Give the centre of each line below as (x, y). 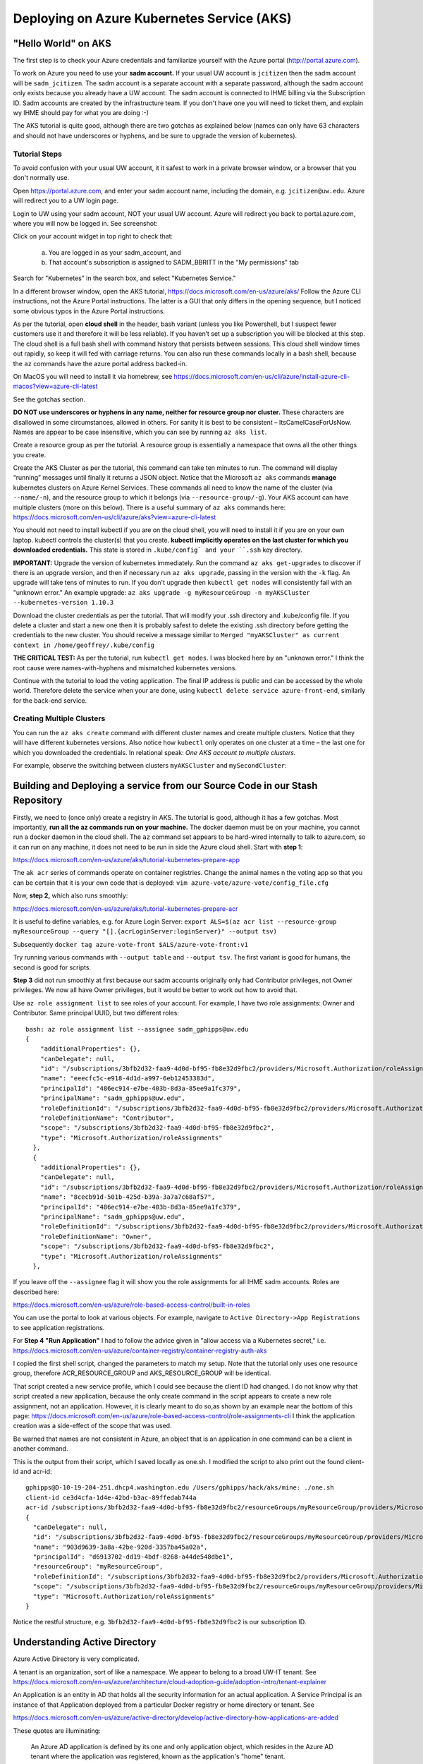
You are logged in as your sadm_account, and (115, 252)
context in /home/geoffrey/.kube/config (84, 645)
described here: (36, 1292)
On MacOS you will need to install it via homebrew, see (93, 376)
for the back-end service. (50, 700)
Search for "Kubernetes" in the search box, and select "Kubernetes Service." (124, 278)
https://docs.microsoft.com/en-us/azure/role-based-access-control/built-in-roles (131, 1305)
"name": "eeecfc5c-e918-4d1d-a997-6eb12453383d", (127, 1079)
